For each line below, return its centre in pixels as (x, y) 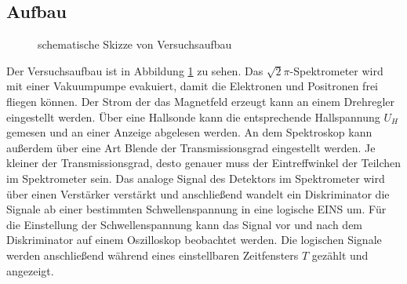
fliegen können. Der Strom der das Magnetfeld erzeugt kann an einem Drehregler (201, 101)
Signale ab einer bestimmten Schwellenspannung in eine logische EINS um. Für (196, 209)
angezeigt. (30, 270)
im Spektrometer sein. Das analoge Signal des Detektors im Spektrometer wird (196, 178)
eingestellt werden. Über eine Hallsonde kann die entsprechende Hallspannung (193, 117)
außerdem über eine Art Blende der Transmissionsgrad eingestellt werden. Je (191, 147)
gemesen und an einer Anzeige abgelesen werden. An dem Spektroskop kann (189, 132)
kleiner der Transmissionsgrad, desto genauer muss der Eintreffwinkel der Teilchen (204, 163)
